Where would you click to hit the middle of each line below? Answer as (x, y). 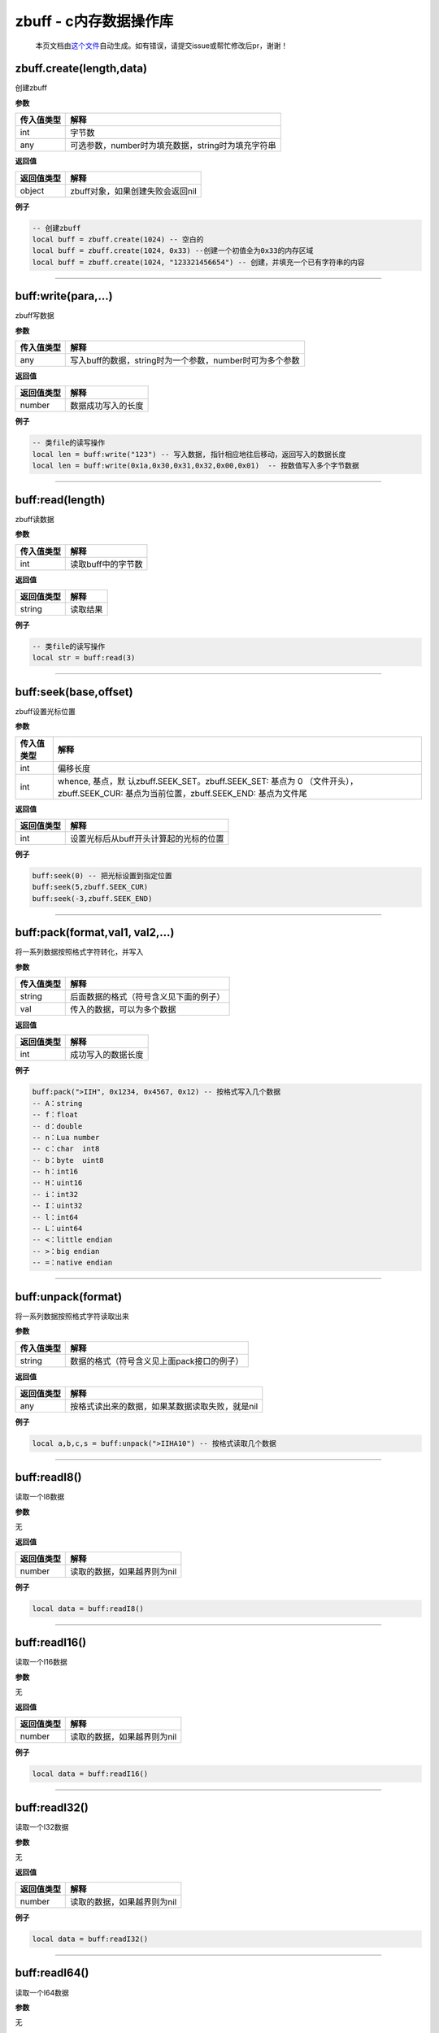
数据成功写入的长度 (107, 406)
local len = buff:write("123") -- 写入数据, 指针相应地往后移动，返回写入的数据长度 (189, 454)
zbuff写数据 (35, 316)
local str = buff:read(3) (84, 658)
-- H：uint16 (57, 1183)
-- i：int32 (55, 1194)
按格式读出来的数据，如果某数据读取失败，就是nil (164, 1406)
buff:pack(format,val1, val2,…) (95, 932)
